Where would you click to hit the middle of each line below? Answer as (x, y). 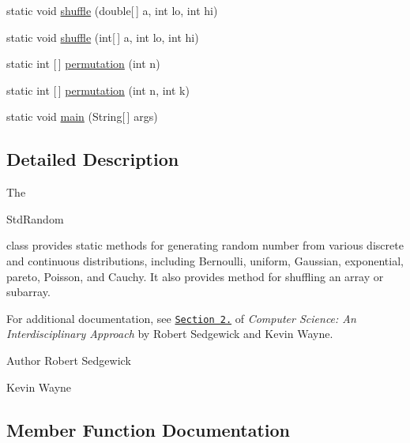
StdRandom (35, 218)
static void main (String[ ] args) (82, 116)
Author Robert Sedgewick (69, 360)
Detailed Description (93, 159)
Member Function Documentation (149, 429)
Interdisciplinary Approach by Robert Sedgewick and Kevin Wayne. (170, 334)
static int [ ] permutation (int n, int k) (98, 90)
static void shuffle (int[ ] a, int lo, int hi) (103, 37)
